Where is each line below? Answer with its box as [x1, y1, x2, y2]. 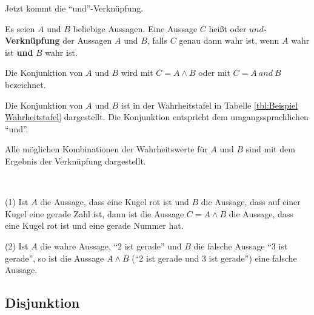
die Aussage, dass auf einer [201, 195, 301, 208]
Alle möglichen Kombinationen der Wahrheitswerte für [5, 143, 208, 155]
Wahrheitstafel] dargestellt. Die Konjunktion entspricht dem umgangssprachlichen [5, 110, 309, 123]
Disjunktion [5, 293, 80, 312]
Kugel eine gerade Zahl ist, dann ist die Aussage [5, 207, 184, 220]
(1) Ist [5, 195, 28, 208]
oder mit [198, 66, 230, 79]
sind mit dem [246, 143, 295, 155]
